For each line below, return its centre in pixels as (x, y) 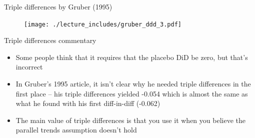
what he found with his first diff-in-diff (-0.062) (88, 103)
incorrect (29, 67)
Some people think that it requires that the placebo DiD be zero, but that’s (132, 57)
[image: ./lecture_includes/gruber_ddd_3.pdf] (103, 24)
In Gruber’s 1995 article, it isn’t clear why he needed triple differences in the (133, 84)
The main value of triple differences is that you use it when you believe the (130, 120)
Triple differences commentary (50, 40)
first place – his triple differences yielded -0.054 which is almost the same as (132, 93)
